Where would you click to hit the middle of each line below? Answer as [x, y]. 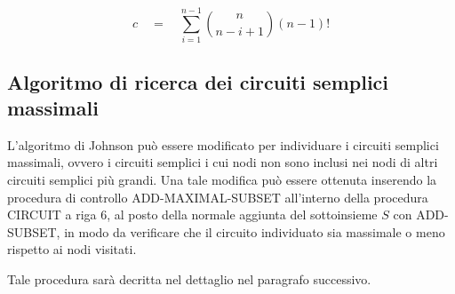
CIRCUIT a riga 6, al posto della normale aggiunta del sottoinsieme [192, 215]
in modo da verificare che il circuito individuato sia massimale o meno [255, 231]
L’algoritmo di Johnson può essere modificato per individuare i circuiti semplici [223, 144]
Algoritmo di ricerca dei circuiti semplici [198, 81]
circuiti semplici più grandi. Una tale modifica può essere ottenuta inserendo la [222, 179]
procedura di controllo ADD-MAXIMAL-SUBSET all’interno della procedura [218, 197]
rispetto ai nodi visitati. [72, 249]
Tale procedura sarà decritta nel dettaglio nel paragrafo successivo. [189, 278]
